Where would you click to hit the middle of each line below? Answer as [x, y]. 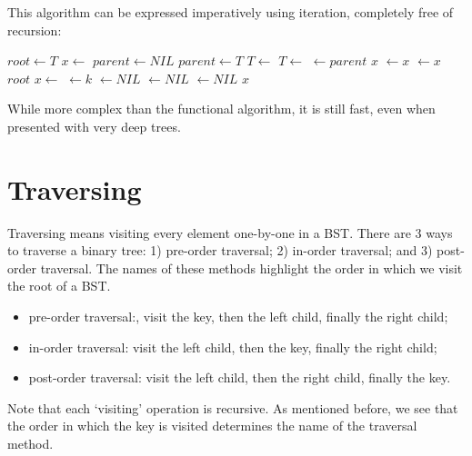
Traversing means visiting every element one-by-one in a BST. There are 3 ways [230, 232]
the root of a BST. [59, 286]
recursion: [35, 30]
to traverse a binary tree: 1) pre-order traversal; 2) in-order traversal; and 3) [220, 250]
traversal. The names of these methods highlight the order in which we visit [251, 268]
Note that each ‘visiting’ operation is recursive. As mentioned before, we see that [233, 407]
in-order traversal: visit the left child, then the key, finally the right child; [233, 347]
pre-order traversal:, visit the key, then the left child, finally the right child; [238, 317]
